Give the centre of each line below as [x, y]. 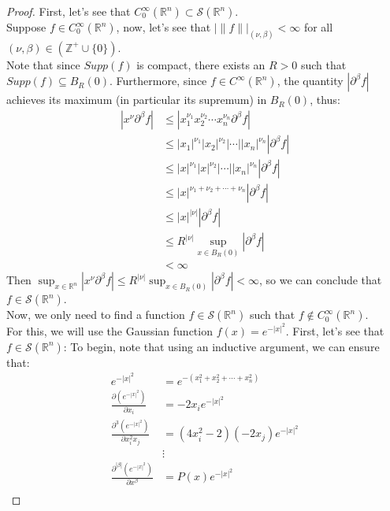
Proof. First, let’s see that [69, 11]
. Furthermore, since [158, 81]
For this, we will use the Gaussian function [110, 331]
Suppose [26, 27]
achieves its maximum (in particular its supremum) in [137, 100]
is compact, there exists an [201, 64]
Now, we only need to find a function [96, 315]
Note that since [43, 64]
